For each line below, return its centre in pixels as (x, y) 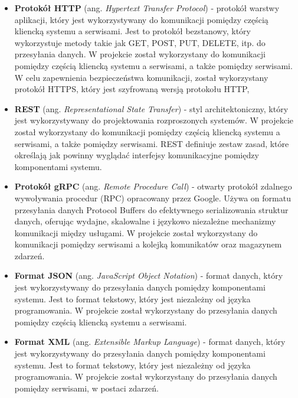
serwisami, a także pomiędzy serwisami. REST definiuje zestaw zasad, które (152, 143)
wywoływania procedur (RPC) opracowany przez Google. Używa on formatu (153, 198)
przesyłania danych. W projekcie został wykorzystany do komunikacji (140, 54)
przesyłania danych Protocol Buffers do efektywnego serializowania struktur (151, 209)
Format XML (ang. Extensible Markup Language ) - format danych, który (150, 342)
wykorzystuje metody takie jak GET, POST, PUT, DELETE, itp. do (140, 42)
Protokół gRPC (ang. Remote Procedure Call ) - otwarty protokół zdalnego (153, 186)
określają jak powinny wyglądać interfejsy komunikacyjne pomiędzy (137, 155)
